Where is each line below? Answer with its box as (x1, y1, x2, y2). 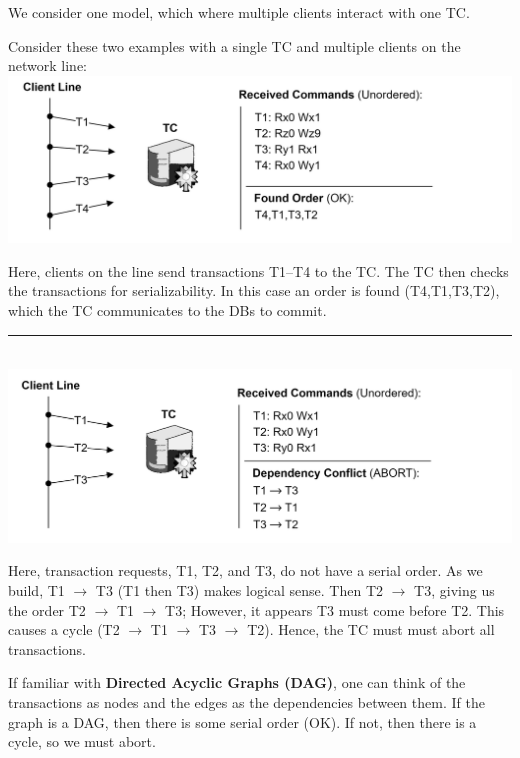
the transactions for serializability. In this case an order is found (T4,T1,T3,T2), (8, 280, 500, 301)
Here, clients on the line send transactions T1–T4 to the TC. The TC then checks (8, 260, 509, 281)
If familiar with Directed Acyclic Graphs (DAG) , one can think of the (8, 672, 466, 693)
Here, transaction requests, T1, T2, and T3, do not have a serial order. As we (8, 560, 483, 581)
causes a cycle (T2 (8, 619, 120, 640)
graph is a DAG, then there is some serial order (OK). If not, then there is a (8, 711, 477, 732)
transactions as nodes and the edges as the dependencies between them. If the (8, 691, 485, 712)
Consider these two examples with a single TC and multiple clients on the (8, 35, 461, 56)
